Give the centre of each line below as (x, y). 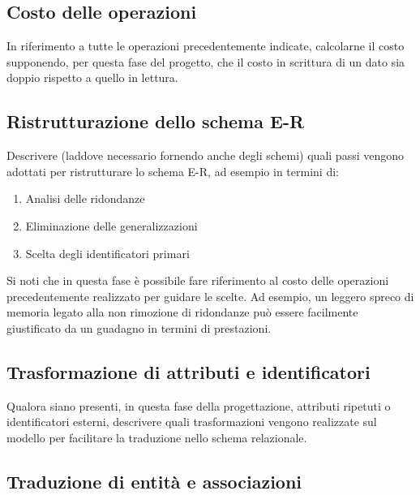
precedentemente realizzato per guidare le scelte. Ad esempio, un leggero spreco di (210, 296)
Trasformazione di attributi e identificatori (189, 371)
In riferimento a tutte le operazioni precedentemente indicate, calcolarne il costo (206, 46)
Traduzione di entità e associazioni (154, 481)
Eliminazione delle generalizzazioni (111, 225)
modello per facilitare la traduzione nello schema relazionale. (157, 437)
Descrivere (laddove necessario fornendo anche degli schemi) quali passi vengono (205, 155)
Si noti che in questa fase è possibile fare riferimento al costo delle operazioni (198, 280)
